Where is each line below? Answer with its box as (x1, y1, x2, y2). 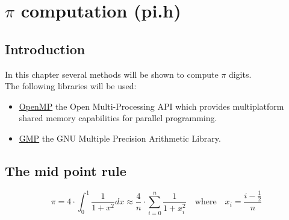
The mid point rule (5, 161, 126, 180)
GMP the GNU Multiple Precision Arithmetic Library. (19, 131, 221, 144)
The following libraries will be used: (5, 80, 137, 92)
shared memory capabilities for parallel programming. (19, 112, 217, 124)
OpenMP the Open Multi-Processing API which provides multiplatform (19, 99, 284, 112)
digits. (228, 68, 252, 80)
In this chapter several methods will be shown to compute (5, 68, 219, 80)
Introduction (5, 39, 85, 58)
